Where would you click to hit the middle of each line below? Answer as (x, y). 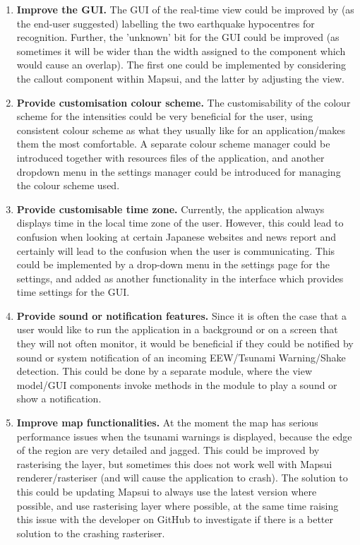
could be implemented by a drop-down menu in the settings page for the (173, 264)
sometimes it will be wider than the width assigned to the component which (181, 50)
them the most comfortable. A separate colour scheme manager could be (173, 144)
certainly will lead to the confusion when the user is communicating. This (176, 250)
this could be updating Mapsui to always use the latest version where (167, 491)
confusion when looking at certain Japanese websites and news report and (176, 236)
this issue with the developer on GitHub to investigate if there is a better (175, 519)
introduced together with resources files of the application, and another (170, 157)
